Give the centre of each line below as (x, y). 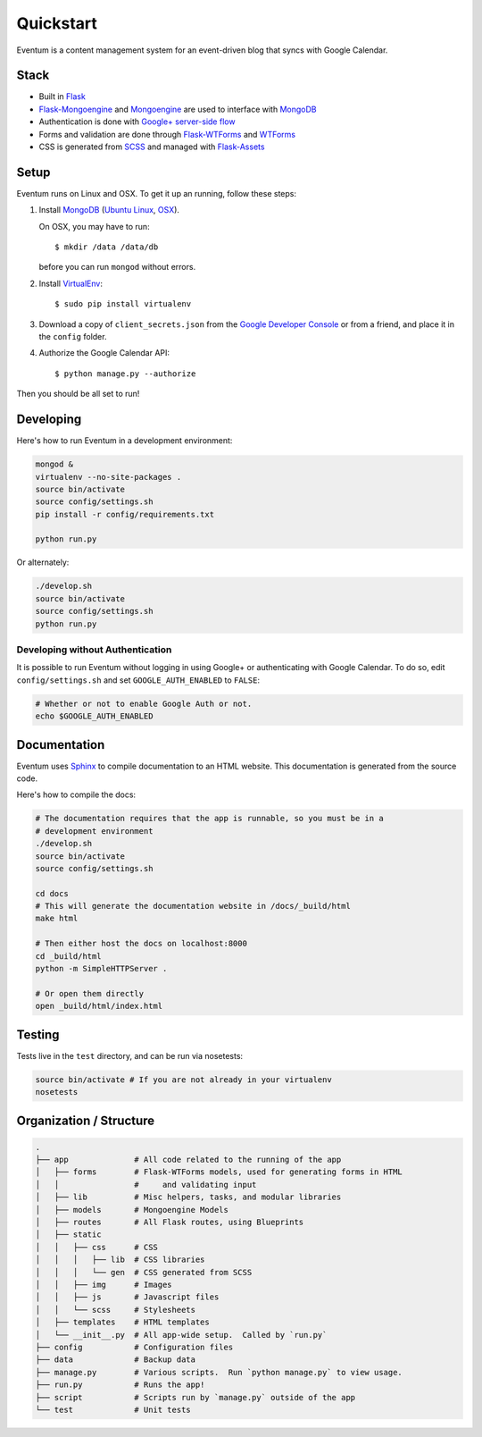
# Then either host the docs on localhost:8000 (141, 944)
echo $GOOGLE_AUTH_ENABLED (94, 716)
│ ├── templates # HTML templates (122, 1322)
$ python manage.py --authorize (125, 374)
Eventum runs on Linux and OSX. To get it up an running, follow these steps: (157, 193)
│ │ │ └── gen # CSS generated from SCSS (144, 1272)
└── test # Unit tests (113, 1409)
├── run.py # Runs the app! (120, 1385)
